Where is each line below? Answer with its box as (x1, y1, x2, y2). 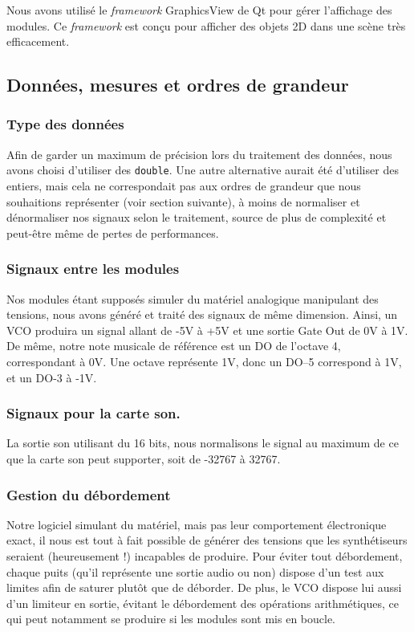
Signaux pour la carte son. (6, 403, 181, 423)
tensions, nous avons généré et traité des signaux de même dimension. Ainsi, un (6, 306, 398, 323)
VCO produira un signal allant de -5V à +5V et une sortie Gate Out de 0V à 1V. (6, 321, 408, 338)
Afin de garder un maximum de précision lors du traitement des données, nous (6, 145, 392, 162)
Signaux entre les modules (6, 259, 180, 279)
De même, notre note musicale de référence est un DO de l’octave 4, (6, 337, 341, 354)
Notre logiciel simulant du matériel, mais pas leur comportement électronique (6, 516, 387, 532)
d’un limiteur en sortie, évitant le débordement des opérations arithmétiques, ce (6, 594, 399, 611)
